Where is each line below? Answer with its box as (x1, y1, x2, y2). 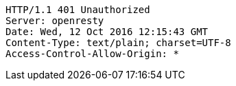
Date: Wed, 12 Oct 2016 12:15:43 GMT (5, 26, 209, 37)
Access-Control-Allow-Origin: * (5, 48, 179, 59)
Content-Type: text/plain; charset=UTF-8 (5, 37, 231, 48)
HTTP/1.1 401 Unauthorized (5, 4, 150, 15)
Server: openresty (5, 15, 104, 26)
